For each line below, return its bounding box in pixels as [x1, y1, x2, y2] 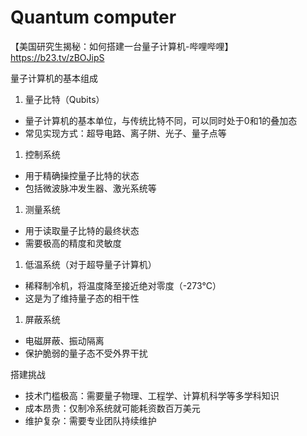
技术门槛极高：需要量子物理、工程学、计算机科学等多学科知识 [24, 389, 280, 401]
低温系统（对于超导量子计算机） [24, 258, 157, 270]
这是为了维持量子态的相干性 [24, 292, 140, 304]
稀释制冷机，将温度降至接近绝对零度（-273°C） [24, 279, 222, 291]
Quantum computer [10, 6, 177, 29]
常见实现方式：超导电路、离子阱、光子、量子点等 [24, 127, 227, 139]
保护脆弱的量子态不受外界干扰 [24, 347, 148, 359]
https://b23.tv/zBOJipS [10, 51, 105, 63]
